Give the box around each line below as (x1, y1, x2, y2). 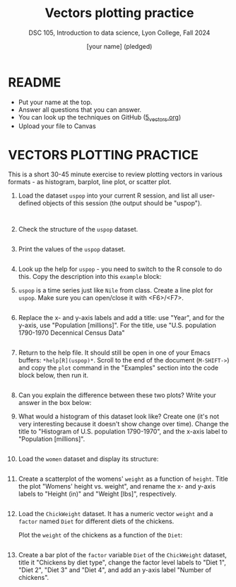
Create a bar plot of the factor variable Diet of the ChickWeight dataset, (18, 551, 227, 559)
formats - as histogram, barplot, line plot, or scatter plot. (8, 178, 172, 186)
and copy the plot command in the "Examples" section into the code (18, 363, 218, 372)
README (8, 74, 61, 90)
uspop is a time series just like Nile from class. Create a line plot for (18, 286, 213, 295)
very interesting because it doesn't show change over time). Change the (18, 420, 229, 428)
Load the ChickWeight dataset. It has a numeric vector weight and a (18, 510, 213, 518)
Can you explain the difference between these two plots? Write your (18, 391, 216, 399)
